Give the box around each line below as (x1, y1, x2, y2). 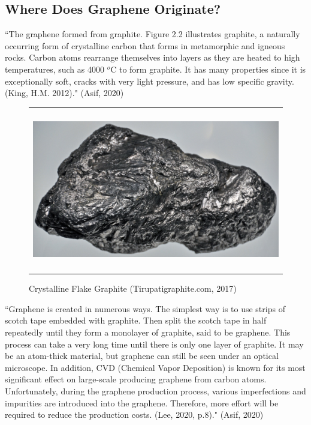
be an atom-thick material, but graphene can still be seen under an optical (5, 349, 279, 362)
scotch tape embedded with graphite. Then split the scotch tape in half (5, 314, 267, 327)
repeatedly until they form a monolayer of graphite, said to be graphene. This (5, 326, 291, 339)
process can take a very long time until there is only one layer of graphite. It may (5, 337, 304, 350)
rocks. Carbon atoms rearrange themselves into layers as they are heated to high (5, 51, 300, 64)
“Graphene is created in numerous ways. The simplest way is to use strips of (5, 302, 285, 315)
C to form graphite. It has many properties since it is (110, 62, 306, 75)
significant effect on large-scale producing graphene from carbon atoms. (5, 373, 267, 385)
